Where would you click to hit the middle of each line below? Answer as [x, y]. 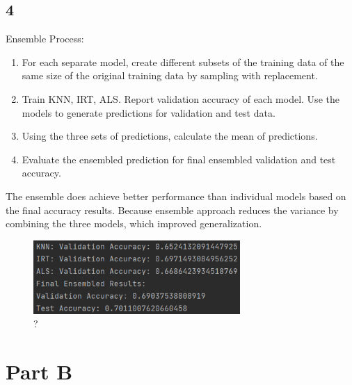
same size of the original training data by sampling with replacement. [170, 75]
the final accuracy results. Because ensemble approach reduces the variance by [172, 210]
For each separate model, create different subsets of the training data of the [183, 62]
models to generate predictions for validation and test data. [149, 112]
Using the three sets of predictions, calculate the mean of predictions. [170, 136]
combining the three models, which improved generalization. [134, 223]
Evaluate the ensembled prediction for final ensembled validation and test [179, 159]
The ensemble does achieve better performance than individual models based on [176, 196]
